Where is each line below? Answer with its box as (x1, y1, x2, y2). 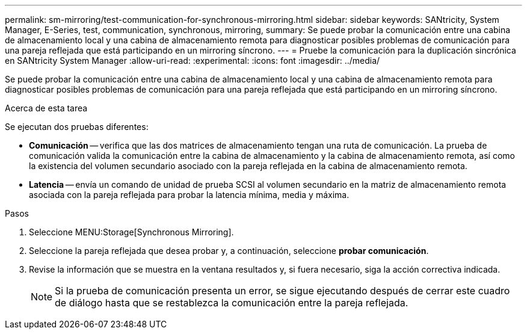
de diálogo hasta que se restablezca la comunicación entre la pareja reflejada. (55, 297, 408, 309)
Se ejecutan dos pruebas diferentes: (5, 122, 149, 132)
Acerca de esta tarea (5, 103, 88, 113)
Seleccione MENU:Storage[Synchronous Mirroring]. (29, 227, 234, 237)
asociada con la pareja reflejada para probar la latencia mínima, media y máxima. (29, 190, 350, 200)
